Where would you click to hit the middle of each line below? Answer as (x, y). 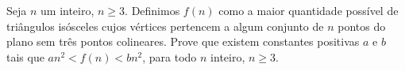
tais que (25, 56)
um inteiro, (67, 10)
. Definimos (152, 10)
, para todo (170, 56)
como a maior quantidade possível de (309, 10)
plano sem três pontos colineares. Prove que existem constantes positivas (183, 41)
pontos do (362, 26)
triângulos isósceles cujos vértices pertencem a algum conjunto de (165, 26)
